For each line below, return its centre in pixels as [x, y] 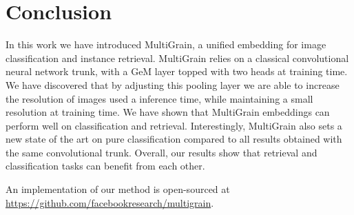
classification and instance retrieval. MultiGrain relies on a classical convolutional [177, 58]
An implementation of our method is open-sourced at [118, 189]
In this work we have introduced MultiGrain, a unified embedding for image [166, 44]
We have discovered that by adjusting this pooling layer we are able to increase [173, 84]
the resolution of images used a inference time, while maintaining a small [159, 98]
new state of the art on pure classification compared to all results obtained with [174, 139]
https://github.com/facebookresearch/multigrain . [110, 202]
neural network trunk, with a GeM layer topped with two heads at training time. [177, 71]
